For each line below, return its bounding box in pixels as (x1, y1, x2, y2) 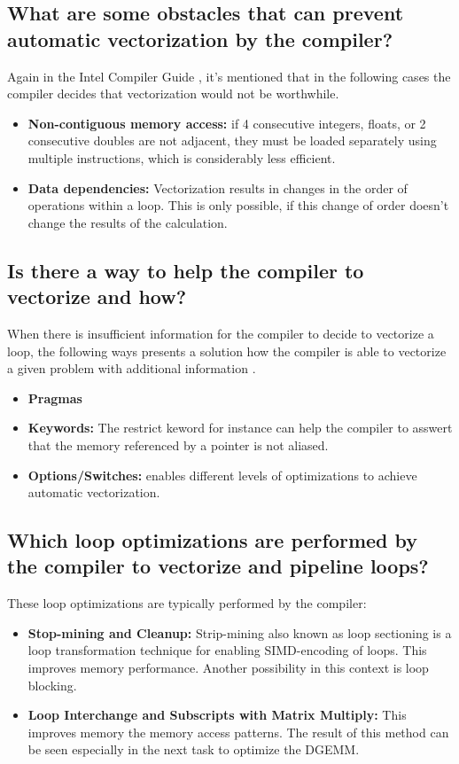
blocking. (27, 675, 77, 694)
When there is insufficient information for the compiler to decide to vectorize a (7, 324, 434, 342)
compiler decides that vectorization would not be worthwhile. (7, 84, 339, 103)
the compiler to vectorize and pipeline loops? (7, 552, 429, 580)
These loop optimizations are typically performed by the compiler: (7, 594, 367, 612)
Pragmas (27, 388, 82, 407)
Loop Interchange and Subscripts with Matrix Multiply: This (27, 706, 407, 724)
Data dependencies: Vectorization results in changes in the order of (27, 178, 408, 197)
